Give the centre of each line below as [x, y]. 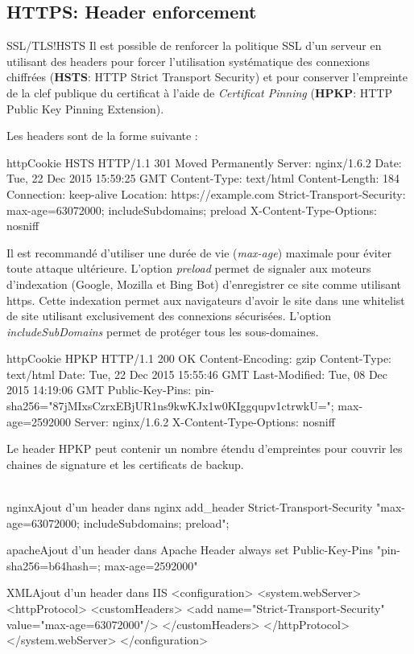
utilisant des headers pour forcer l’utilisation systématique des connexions [188, 61]
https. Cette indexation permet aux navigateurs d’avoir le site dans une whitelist [206, 300]
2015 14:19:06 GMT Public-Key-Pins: [99, 390]
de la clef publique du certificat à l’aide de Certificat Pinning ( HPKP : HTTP [199, 92]
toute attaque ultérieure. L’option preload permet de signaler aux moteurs [189, 268]
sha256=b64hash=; [54, 565]
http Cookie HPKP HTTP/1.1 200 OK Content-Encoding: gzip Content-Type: [199, 358]
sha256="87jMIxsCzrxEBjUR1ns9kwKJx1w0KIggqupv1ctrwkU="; [170, 406]
